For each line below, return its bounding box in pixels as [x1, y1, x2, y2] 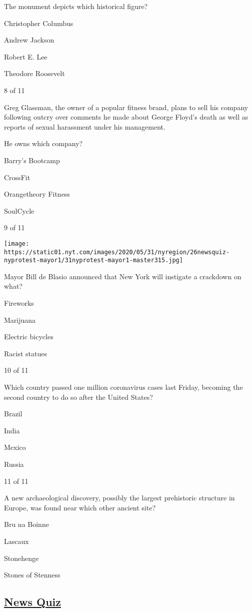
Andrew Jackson [4, 35, 54, 45]
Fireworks [4, 298, 34, 308]
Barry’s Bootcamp [4, 155, 60, 165]
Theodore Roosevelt [4, 68, 65, 79]
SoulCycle [4, 205, 34, 216]
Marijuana [4, 314, 36, 325]
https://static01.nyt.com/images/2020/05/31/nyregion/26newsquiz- [4, 248, 230, 256]
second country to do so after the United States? [4, 391, 153, 402]
